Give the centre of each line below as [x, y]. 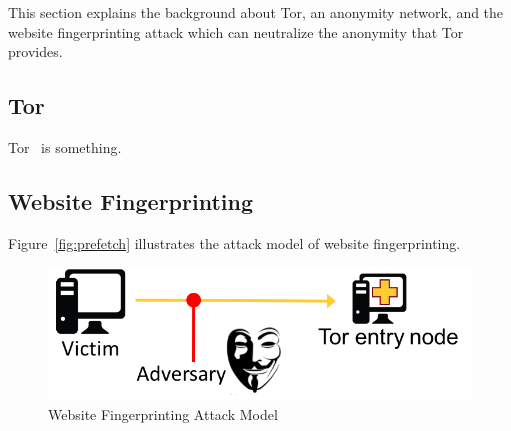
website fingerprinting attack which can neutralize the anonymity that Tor [236, 31]
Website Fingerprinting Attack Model [163, 413]
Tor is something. [65, 146]
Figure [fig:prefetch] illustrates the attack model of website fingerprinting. [234, 242]
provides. [35, 51]
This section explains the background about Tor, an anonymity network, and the [256, 12]
